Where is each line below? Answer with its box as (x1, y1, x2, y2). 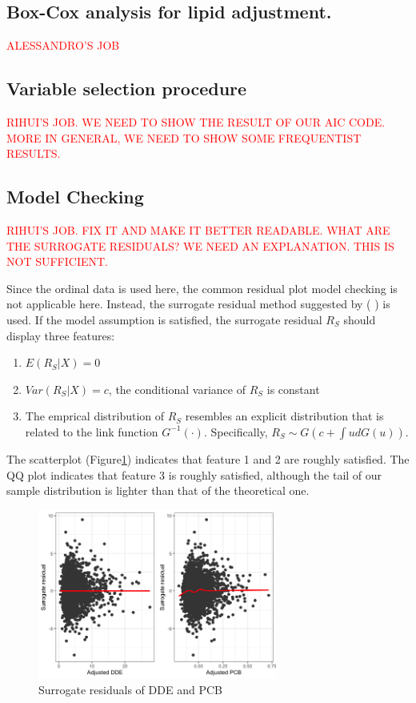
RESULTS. (6, 145, 61, 162)
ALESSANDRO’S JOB (6, 37, 120, 54)
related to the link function (25, 423, 158, 440)
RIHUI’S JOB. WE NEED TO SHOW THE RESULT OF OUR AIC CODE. (6, 114, 386, 130)
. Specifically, (203, 423, 268, 440)
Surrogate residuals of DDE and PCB (38, 681, 222, 697)
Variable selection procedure (6, 76, 247, 101)
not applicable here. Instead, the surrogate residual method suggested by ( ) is (6, 295, 390, 312)
